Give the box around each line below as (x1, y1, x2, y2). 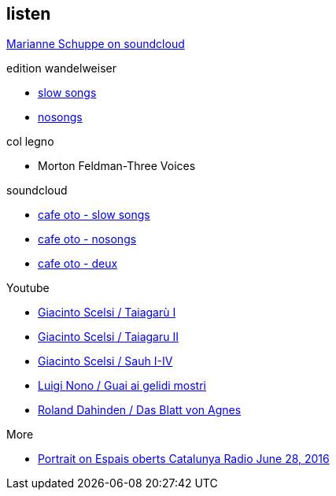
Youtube (6, 281, 50, 295)
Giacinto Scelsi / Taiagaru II (38, 330, 179, 344)
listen (6, 4, 51, 24)
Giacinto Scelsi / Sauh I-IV (38, 354, 173, 368)
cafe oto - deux (38, 257, 118, 271)
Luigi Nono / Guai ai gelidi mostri (38, 379, 206, 393)
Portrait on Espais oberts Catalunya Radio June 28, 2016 (38, 452, 330, 466)
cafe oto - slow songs (38, 208, 150, 222)
